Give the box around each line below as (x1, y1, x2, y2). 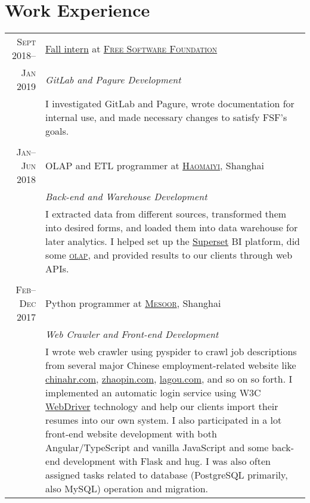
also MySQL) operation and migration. (45, 482, 209, 496)
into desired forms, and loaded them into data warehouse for (45, 221, 298, 235)
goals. (45, 124, 69, 138)
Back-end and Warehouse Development (45, 190, 207, 204)
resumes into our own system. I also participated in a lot (45, 413, 282, 427)
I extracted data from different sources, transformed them (45, 207, 287, 221)
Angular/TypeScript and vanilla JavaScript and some (45, 440, 269, 455)
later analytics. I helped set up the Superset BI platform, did (45, 234, 300, 249)
